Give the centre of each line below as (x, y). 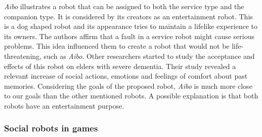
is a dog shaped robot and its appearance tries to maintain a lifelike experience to (131, 26)
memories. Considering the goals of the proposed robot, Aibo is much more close (128, 85)
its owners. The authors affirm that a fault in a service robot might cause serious (129, 36)
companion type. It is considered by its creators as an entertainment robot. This (128, 16)
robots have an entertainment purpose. (64, 105)
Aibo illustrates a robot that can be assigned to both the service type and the (124, 6)
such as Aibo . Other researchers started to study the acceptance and (149, 56)
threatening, (23, 56)
